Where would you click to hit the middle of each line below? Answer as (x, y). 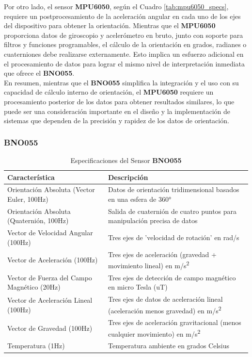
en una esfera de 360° (140, 199)
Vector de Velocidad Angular (50, 233)
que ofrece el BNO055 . (39, 73)
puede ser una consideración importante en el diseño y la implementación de (117, 111)
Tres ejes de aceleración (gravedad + (162, 254)
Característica (31, 177)
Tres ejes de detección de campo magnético (172, 277)
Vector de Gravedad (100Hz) (50, 328)
